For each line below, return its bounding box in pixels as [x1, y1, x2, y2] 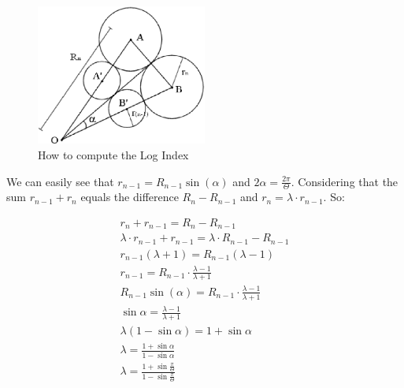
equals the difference [80, 188, 179, 205]
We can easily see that [6, 173, 114, 189]
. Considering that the [291, 173, 398, 189]
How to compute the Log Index [38, 146, 189, 162]
